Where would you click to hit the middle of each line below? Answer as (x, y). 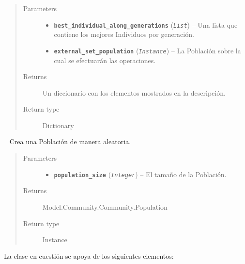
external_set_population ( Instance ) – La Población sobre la (147, 50)
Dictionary (58, 125)
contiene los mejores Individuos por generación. (124, 34)
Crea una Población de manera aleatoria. (70, 141)
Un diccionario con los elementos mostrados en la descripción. (134, 92)
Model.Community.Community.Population (105, 206)
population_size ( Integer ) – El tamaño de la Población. (140, 174)
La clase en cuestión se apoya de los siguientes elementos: (89, 256)
